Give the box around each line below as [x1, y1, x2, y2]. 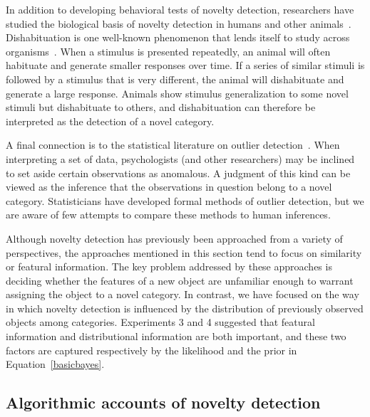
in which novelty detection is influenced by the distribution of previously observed [6, 300, 364, 315]
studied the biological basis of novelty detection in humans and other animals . [6, 16, 351, 31]
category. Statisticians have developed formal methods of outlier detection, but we [6, 193, 364, 208]
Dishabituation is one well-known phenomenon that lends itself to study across [6, 30, 350, 45]
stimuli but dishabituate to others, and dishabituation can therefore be [6, 100, 316, 115]
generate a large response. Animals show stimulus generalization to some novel [6, 85, 349, 100]
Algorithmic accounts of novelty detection [6, 391, 321, 413]
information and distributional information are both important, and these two [6, 329, 346, 344]
